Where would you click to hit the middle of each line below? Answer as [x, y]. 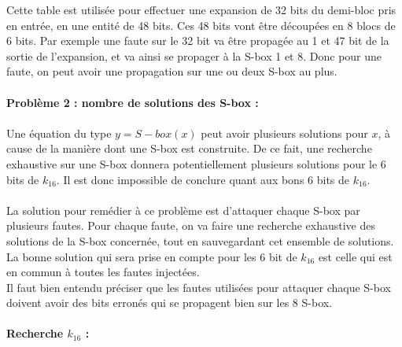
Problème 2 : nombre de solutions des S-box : [133, 102]
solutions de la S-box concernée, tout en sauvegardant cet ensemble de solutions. [200, 240]
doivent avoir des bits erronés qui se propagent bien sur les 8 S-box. [170, 303]
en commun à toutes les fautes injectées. [103, 272]
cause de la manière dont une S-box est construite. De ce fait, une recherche [189, 148]
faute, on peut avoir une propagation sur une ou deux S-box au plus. [172, 71]
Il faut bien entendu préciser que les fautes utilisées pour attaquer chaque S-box [199, 287]
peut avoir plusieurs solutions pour [284, 133]
